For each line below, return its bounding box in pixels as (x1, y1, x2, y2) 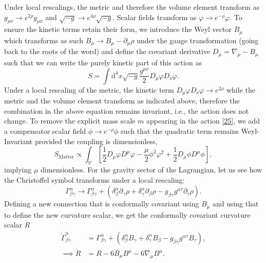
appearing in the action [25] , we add (146, 115, 260, 126)
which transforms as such (4, 34, 83, 45)
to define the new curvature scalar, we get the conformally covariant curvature (4, 209, 251, 220)
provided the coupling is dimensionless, (34, 135, 158, 146)
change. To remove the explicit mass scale (4, 115, 136, 126)
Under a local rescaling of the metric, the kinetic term (4, 84, 174, 95)
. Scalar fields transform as (112, 11, 197, 22)
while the (226, 84, 255, 95)
